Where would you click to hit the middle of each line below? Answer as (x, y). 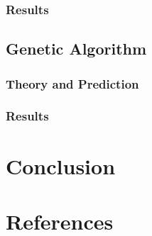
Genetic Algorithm (76, 49)
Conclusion (61, 165)
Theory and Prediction (72, 83)
